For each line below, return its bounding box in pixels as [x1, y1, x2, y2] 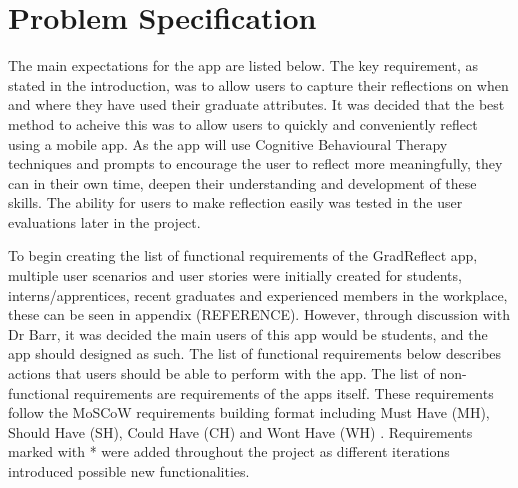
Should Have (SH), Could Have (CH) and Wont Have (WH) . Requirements [8, 421, 473, 442]
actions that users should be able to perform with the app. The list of [8, 363, 435, 384]
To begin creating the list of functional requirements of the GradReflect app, [8, 245, 478, 266]
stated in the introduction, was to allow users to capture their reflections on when [8, 74, 509, 95]
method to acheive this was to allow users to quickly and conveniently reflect [8, 113, 478, 134]
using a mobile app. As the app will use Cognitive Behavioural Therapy [8, 133, 448, 154]
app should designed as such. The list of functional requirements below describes [8, 343, 502, 364]
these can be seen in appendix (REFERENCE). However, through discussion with [8, 304, 510, 325]
